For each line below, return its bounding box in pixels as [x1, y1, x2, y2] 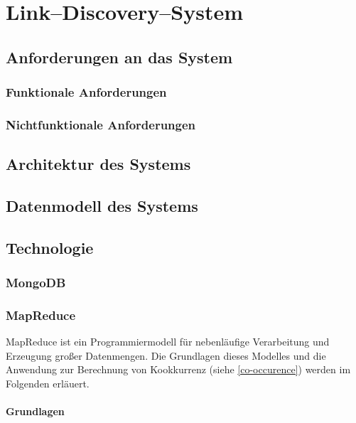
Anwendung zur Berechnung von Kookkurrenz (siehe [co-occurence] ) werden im [6, 362, 351, 377]
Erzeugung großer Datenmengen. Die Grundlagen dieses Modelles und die [6, 348, 326, 363]
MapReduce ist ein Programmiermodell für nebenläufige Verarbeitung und [6, 334, 330, 349]
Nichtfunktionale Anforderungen [6, 115, 196, 133]
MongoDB [6, 274, 66, 291]
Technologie [6, 236, 94, 258]
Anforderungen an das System [6, 45, 233, 68]
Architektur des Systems [6, 153, 191, 175]
